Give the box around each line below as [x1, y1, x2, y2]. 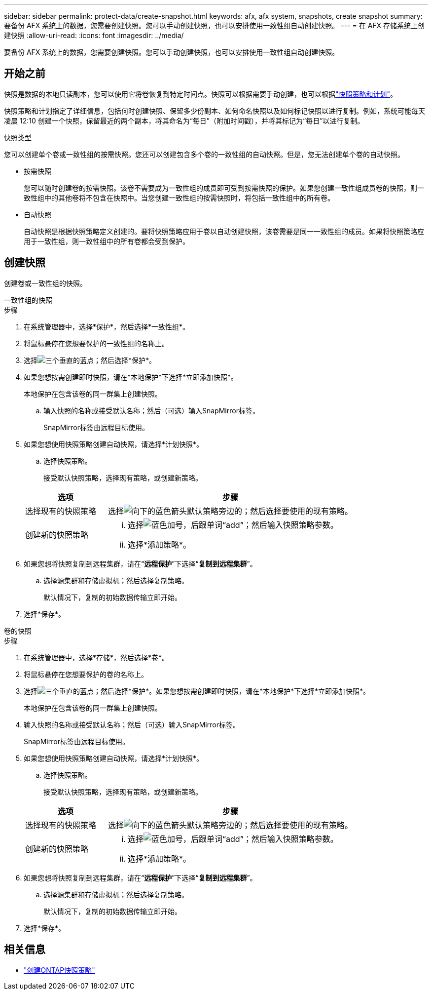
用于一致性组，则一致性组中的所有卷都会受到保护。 [24, 237, 189, 245]
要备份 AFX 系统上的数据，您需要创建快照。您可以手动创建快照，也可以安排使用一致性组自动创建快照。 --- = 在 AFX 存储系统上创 [4, 21, 425, 30]
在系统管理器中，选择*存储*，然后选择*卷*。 [24, 653, 169, 662]
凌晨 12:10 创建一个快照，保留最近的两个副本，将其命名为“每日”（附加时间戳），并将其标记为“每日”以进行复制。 [4, 116, 364, 125]
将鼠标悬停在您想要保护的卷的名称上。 [24, 670, 148, 678]
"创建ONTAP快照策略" [24, 965, 95, 974]
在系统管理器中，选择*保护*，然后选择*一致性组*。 [24, 322, 190, 331]
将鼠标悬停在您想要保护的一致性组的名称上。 [24, 339, 169, 348]
